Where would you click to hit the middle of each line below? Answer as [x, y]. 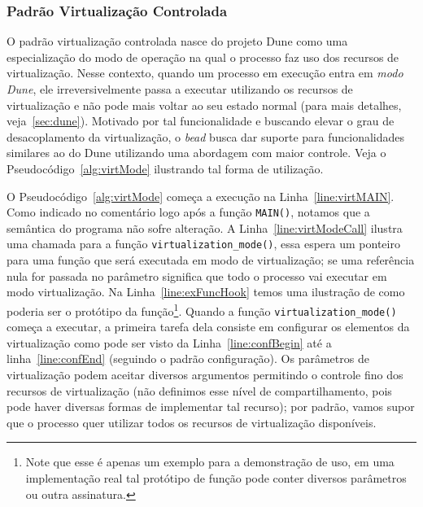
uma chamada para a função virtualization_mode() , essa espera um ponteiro [203, 244]
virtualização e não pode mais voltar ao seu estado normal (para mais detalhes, [204, 105]
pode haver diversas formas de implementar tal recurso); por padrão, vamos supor [211, 406]
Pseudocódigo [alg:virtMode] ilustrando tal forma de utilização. [165, 168]
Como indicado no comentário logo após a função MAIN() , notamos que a [188, 212]
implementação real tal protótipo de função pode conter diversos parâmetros [216, 477]
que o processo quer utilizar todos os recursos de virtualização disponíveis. [192, 422]
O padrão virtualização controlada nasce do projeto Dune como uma [177, 41]
